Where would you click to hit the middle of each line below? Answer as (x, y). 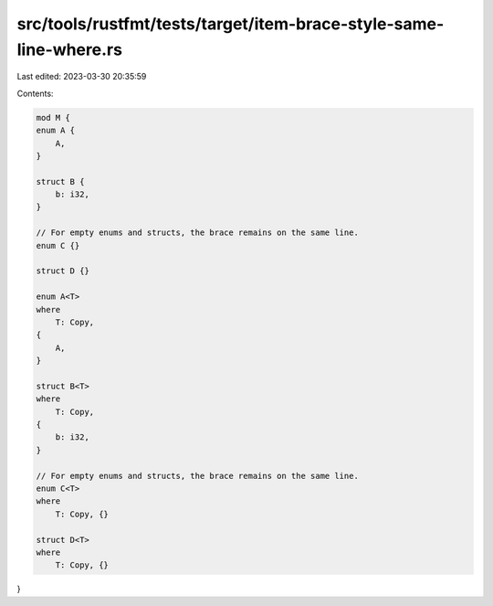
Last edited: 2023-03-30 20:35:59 (82, 77)
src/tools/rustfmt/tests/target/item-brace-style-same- (231, 24)
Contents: (35, 93)
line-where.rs (70, 49)
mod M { (53, 117)
